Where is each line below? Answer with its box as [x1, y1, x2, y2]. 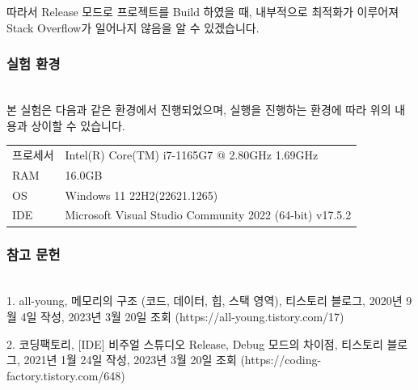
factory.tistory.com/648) [6, 367, 125, 384]
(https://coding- [240, 351, 322, 368]
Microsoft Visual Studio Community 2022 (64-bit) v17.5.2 [65, 206, 352, 223]
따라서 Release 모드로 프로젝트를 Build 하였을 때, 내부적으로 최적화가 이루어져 [6, 3, 399, 19]
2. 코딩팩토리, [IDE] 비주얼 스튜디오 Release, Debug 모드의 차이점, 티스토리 [6, 335, 383, 352]
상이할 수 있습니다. [31, 117, 125, 134]
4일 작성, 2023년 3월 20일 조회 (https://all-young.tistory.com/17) [20, 307, 344, 324]
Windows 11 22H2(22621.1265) [65, 186, 218, 203]
